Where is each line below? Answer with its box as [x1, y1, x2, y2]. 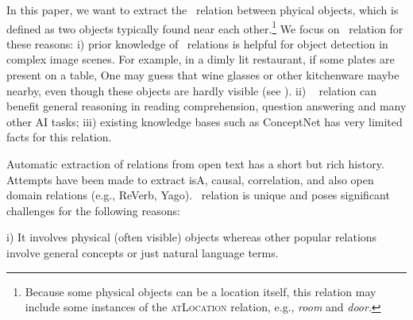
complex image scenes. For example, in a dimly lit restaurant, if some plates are [6, 51, 395, 67]
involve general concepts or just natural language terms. [6, 244, 279, 260]
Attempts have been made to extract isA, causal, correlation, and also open [6, 171, 374, 187]
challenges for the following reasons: [6, 202, 180, 218]
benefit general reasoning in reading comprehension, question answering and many [6, 98, 407, 114]
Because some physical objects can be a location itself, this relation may [25, 283, 376, 299]
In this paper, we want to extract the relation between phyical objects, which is [6, 2, 399, 17]
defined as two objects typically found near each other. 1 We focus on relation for [6, 17, 403, 37]
